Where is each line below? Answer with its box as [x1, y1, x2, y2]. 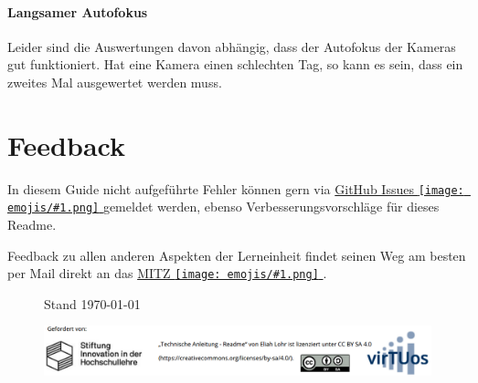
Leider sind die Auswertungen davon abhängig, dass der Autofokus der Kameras [7, 36, 456, 56]
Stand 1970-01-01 [44, 294, 141, 313]
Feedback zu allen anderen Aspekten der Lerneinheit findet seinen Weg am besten [7, 245, 466, 264]
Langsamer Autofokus [7, 2, 148, 21]
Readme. [7, 215, 57, 234]
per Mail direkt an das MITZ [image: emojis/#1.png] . [7, 264, 327, 283]
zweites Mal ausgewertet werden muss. [7, 72, 222, 91]
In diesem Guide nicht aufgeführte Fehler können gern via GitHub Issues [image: [7, 179, 464, 198]
